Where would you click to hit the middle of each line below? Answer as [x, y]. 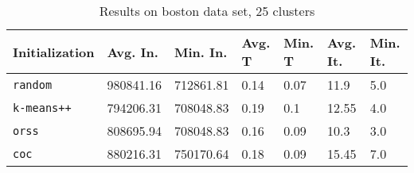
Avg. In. [133, 52]
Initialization [54, 52]
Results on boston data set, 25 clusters [207, 11]
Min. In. [201, 52]
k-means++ [42, 108]
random [33, 85]
